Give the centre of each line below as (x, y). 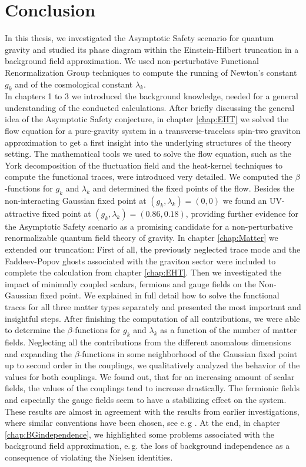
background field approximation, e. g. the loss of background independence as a (147, 446)
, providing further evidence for (242, 213)
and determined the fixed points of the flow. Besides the (194, 188)
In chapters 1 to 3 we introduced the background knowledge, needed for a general (152, 96)
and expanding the (38, 353)
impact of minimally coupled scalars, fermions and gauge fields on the (130, 283)
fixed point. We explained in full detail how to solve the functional (160, 295)
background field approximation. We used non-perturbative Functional (132, 61)
